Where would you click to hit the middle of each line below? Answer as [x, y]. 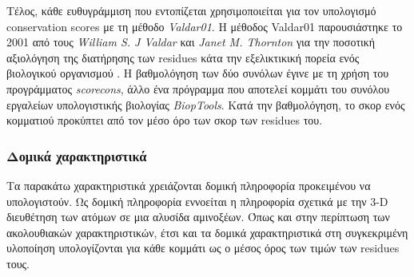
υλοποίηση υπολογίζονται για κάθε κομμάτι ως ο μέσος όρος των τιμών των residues [203, 248]
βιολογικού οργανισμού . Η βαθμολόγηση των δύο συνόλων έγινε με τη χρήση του [198, 73]
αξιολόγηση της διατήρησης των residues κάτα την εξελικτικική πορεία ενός [183, 57]
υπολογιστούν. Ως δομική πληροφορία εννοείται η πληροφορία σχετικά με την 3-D [197, 201]
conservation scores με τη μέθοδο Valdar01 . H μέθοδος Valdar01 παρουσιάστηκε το [205, 26]
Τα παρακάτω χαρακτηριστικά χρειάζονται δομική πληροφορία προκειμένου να [189, 185]
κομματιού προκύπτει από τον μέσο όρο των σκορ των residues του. [165, 120]
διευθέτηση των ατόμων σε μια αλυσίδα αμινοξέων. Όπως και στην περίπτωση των [198, 217]
